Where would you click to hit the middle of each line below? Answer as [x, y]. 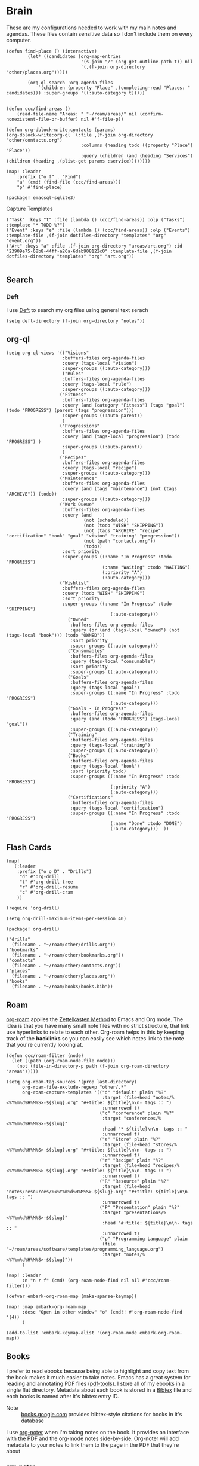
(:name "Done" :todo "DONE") [146, 824]
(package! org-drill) [33, 929]
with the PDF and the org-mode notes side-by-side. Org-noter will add [93, 1438]
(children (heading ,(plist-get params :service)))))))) [78, 161]
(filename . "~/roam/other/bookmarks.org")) [68, 955]
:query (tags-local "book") [105, 766]
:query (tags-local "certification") [117, 808]
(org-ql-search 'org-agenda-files [70, 83]
